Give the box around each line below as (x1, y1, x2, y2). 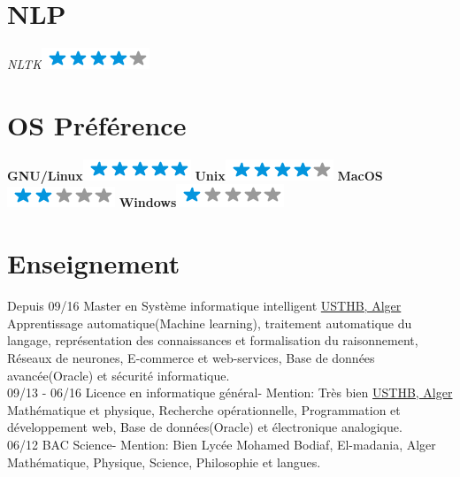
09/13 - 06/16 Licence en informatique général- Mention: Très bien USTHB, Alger (7, 383, 453, 402)
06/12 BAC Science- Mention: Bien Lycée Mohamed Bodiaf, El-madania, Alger (7, 435, 436, 453)
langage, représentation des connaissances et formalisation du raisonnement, (7, 331, 418, 350)
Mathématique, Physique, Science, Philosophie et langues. (7, 452, 321, 471)
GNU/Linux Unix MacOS (7, 165, 383, 184)
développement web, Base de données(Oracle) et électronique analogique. (7, 418, 402, 436)
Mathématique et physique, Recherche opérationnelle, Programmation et (7, 400, 401, 419)
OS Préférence (7, 106, 187, 142)
